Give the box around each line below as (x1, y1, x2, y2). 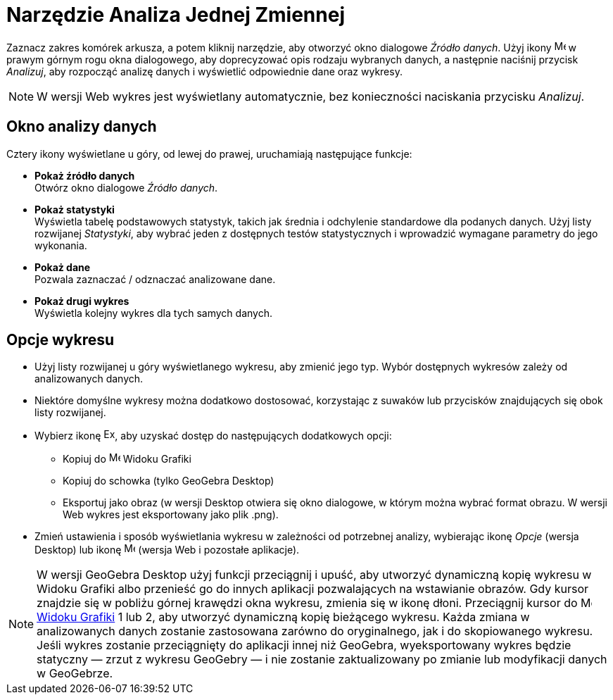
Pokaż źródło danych (34, 169, 135, 182)
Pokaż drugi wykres (34, 294, 129, 307)
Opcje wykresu (6, 331, 115, 349)
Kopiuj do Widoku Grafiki (63, 453, 191, 465)
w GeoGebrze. (37, 666, 113, 681)
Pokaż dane (34, 261, 91, 273)
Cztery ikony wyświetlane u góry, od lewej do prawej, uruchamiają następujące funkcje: (6, 147, 412, 160)
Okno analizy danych (6, 118, 157, 136)
